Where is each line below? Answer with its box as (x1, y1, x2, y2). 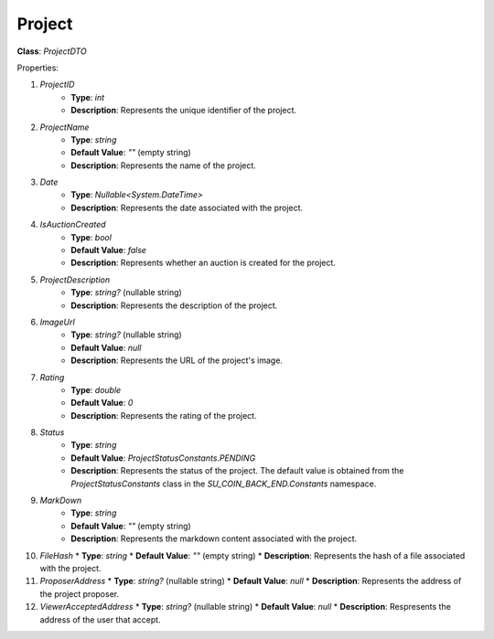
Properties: (16, 62, 59, 73)
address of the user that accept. (39, 613, 161, 625)
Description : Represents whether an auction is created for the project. (70, 257, 336, 269)
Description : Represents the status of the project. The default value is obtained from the (70, 465, 404, 476)
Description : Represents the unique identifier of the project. (70, 105, 297, 116)
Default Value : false (70, 245, 146, 256)
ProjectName (39, 122, 90, 133)
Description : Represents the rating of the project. (70, 410, 257, 421)
